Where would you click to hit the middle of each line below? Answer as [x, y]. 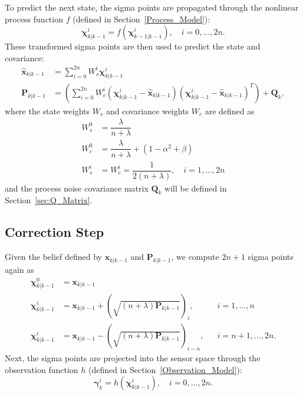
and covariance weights [147, 110]
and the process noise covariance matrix [77, 188]
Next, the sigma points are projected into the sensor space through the [133, 358]
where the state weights [47, 110]
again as [19, 269]
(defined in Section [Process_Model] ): [141, 19]
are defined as [230, 110]
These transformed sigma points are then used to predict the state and [133, 46]
